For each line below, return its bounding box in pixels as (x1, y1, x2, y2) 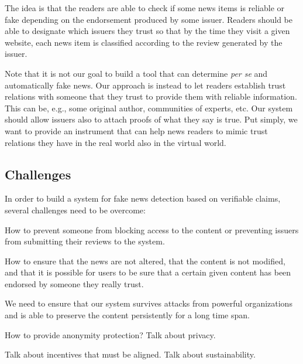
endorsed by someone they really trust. (5, 277, 144, 290)
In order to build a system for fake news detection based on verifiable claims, (5, 192, 281, 205)
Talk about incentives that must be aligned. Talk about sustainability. (5, 348, 256, 360)
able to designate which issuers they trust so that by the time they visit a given (5, 25, 290, 37)
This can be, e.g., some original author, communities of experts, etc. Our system (5, 101, 293, 114)
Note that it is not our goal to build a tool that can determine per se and (5, 67, 268, 79)
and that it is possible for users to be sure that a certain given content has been (5, 266, 291, 278)
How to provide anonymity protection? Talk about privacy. (5, 328, 216, 341)
